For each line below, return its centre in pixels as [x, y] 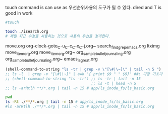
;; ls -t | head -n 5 [114, 83]
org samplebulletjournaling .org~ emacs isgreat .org [52, 60]
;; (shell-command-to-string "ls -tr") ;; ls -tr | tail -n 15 [73, 79]
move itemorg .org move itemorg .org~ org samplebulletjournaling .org [68, 53]
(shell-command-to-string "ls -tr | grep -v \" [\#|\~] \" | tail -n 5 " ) [83, 70]
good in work [19, 13]
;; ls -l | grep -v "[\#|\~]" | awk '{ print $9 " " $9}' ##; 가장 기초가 [84, 74]
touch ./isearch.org [27, 31]
